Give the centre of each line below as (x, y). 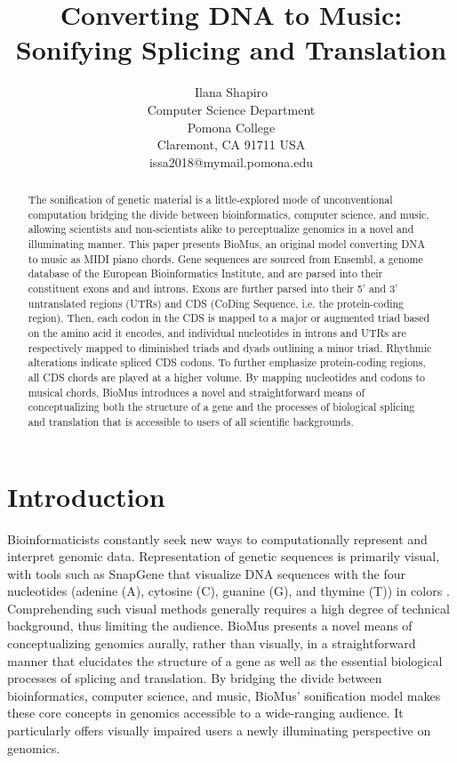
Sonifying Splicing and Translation (231, 49)
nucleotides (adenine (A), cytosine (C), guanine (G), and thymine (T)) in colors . (228, 591)
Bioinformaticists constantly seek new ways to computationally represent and (217, 538)
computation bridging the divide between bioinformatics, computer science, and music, (228, 214)
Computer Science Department (231, 109)
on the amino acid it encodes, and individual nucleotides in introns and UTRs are (217, 332)
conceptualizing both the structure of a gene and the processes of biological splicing (221, 407)
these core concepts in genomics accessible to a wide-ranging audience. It (205, 713)
